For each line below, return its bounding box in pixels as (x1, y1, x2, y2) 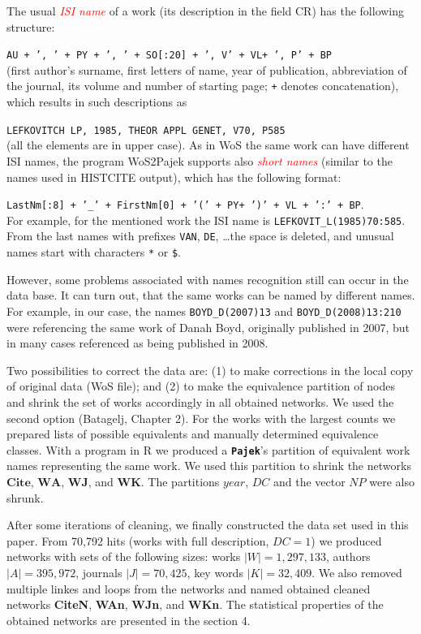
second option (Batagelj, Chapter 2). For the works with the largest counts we (6, 409, 396, 426)
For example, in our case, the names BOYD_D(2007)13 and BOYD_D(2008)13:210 (6, 302, 402, 319)
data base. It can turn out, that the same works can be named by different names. (6, 287, 415, 304)
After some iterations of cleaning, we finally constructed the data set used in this (6, 516, 409, 533)
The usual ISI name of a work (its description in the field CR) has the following (6, 2, 405, 19)
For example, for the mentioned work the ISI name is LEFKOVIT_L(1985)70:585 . (6, 211, 406, 228)
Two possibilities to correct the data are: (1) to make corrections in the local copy (6, 361, 414, 378)
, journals (75, 563, 122, 580)
